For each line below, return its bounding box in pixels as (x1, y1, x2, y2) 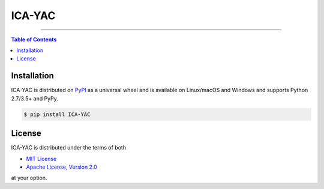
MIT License (26, 155, 57, 162)
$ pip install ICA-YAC (23, 111, 91, 118)
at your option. (11, 174, 47, 182)
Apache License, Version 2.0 (26, 163, 97, 170)
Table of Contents (11, 36, 57, 43)
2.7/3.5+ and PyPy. (11, 94, 58, 102)
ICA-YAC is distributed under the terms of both (11, 144, 126, 151)
